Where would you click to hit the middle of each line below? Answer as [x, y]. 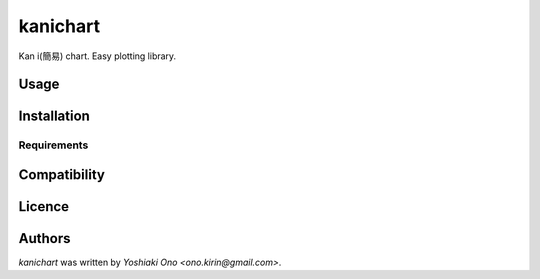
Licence [44, 206]
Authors [44, 238]
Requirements [53, 145]
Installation [54, 116]
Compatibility [61, 174]
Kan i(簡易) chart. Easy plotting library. [97, 56]
